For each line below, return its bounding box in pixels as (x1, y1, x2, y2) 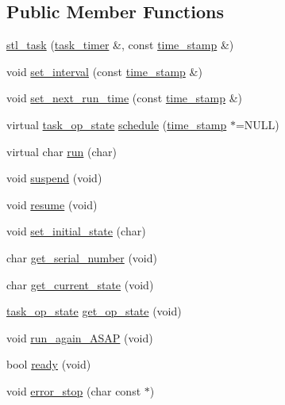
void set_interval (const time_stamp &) (6, 63, 202, 79)
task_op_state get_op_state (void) (6, 303, 182, 319)
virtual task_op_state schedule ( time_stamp (6, 116, 227, 132)
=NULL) (235, 116, 279, 132)
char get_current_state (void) (6, 276, 154, 292)
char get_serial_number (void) (6, 249, 157, 266)
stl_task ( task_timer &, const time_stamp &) (6, 36, 234, 53)
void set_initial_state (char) (6, 223, 146, 239)
